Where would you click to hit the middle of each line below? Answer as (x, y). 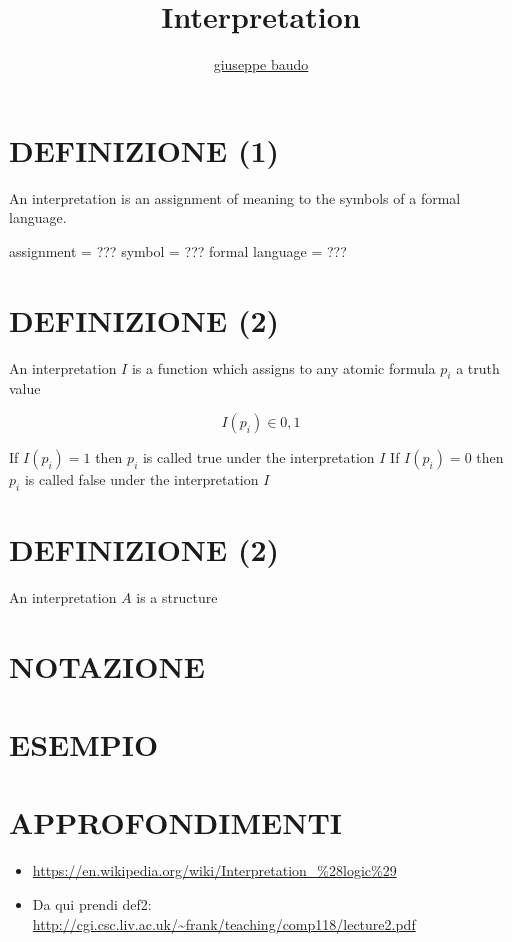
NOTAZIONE (107, 665)
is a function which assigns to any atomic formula (283, 367)
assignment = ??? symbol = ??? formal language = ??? (178, 250)
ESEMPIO (84, 744)
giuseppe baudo (261, 64)
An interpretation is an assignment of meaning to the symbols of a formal (235, 197)
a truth (478, 367)
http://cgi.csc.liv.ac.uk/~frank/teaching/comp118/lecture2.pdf (224, 923)
